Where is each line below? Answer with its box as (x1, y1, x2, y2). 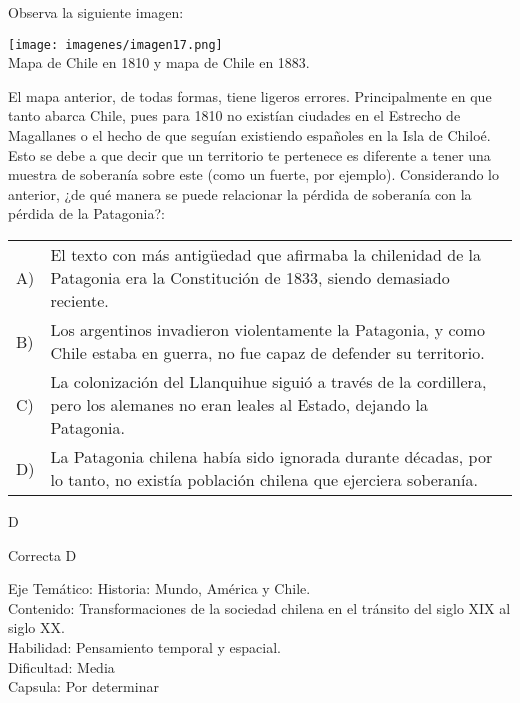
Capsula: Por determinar (8, 676, 159, 697)
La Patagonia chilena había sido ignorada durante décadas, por (50, 445, 493, 468)
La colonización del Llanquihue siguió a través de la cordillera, (50, 370, 487, 393)
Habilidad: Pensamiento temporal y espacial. (8, 636, 282, 657)
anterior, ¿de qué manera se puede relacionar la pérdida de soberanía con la (8, 183, 472, 204)
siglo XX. (8, 617, 65, 638)
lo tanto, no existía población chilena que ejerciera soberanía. (50, 468, 478, 491)
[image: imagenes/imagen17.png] (8, 37, 223, 52)
